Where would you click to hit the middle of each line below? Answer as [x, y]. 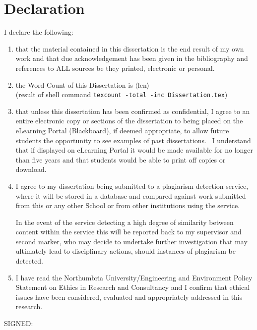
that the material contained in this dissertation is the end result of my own [130, 48]
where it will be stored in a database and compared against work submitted [131, 195]
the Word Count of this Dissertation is [74, 84]
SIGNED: [19, 323]
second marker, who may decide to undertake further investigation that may [131, 241]
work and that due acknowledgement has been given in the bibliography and [132, 58]
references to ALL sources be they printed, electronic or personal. [115, 68]
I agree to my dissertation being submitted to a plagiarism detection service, [132, 186]
